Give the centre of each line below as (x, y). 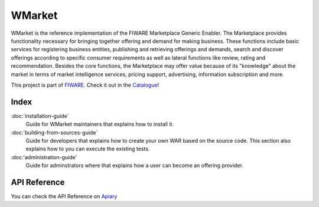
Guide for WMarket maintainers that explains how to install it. (100, 124)
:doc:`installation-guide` (40, 116)
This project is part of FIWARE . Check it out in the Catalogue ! (85, 85)
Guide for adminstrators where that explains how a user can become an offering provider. (134, 166)
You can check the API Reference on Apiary (64, 196)
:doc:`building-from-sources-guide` (54, 132)
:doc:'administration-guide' (44, 157)
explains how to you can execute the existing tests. (88, 149)
